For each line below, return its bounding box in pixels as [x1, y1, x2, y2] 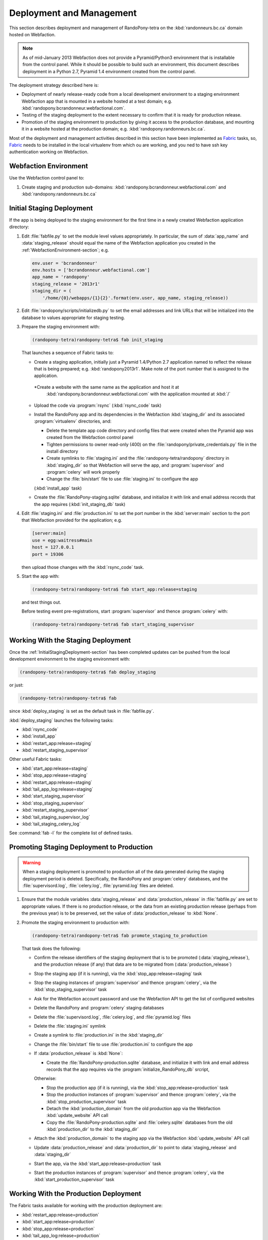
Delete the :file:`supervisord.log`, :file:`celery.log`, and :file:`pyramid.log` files [34, 1014, 191, 1020]
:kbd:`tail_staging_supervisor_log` [21, 814, 90, 820]
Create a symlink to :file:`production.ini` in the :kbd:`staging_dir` [34, 1032, 164, 1038]
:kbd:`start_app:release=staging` [21, 765, 88, 771]
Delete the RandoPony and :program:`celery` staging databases [34, 1005, 164, 1011]
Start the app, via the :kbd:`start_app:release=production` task [34, 1161, 161, 1167]
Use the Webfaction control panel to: [9, 175, 84, 181]
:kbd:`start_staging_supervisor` [21, 793, 85, 799]
